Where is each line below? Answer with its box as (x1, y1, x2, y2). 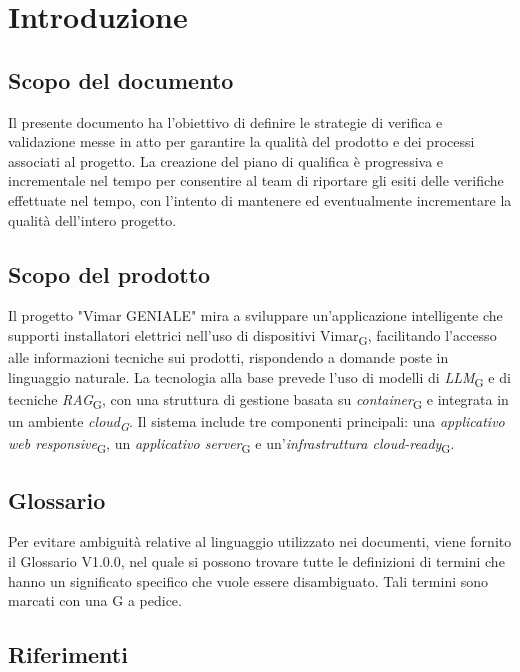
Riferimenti (8, 639, 128, 670)
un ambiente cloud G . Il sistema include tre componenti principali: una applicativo (8, 410, 505, 434)
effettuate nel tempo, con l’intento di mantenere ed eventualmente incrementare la (8, 189, 512, 210)
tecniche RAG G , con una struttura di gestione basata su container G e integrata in (8, 388, 509, 412)
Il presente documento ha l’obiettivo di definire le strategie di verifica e (8, 111, 443, 132)
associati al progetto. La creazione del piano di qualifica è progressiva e (8, 150, 444, 171)
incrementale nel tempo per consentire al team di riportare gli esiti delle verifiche (8, 170, 504, 191)
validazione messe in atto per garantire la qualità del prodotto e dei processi (8, 131, 475, 152)
